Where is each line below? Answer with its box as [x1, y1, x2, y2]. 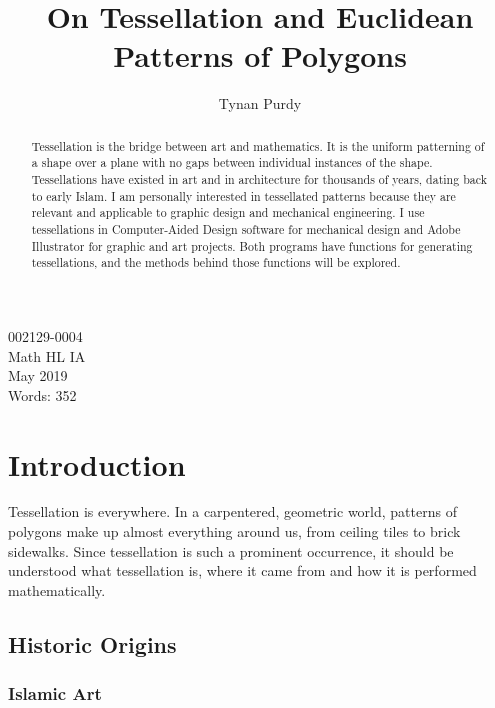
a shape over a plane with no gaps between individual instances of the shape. [31, 154, 433, 171]
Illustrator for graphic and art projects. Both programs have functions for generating [31, 237, 473, 254]
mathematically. [8, 579, 106, 600]
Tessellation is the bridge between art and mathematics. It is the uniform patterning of [31, 137, 485, 154]
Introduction [8, 443, 186, 484]
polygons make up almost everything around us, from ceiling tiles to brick [8, 521, 461, 542]
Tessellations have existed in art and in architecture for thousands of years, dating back [31, 171, 487, 188]
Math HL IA [8, 345, 86, 366]
